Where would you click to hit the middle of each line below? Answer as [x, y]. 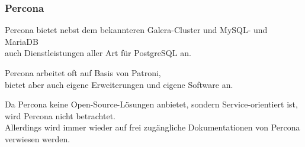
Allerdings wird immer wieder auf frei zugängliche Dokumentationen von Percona [152, 127]
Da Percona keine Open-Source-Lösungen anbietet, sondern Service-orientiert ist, [151, 104]
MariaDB [22, 41]
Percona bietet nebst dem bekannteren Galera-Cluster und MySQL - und [136, 30]
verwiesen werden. [38, 138]
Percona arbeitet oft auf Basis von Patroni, [83, 73]
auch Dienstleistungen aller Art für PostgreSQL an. [98, 53]
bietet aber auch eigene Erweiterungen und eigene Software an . [119, 84]
